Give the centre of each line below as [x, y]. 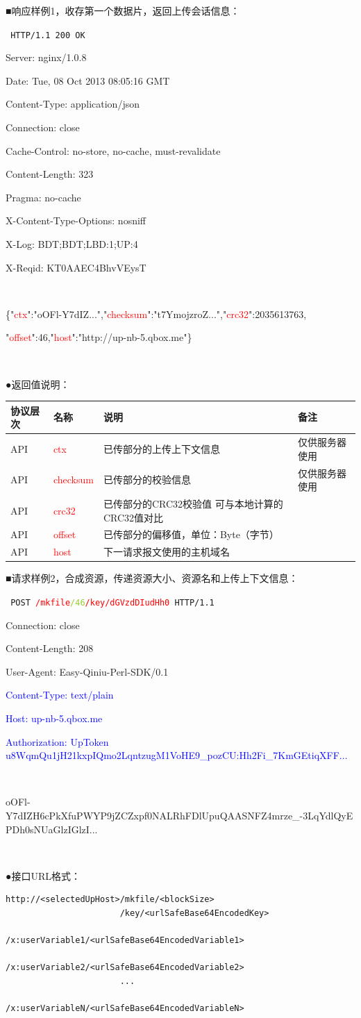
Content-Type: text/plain [60, 695]
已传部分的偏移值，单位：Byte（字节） [191, 534]
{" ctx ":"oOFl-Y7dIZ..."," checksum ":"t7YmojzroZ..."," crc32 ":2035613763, [156, 314]
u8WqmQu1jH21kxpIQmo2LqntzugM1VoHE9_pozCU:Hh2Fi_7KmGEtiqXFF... [177, 755]
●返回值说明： [38, 384]
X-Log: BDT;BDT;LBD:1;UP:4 [72, 244]
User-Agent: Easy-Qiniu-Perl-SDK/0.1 [87, 671]
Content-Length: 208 [50, 648]
